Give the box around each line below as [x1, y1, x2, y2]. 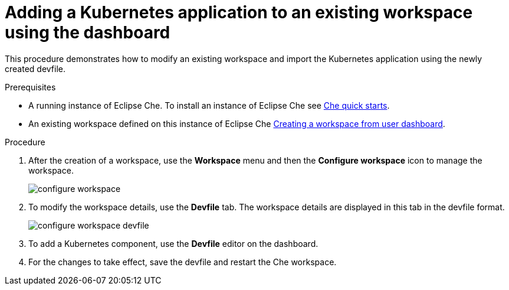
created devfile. [5, 63, 66, 74]
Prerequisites [5, 82, 56, 92]
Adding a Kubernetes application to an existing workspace [5, 2, 473, 22]
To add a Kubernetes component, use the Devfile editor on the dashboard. [28, 238, 318, 249]
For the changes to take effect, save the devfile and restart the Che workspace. [28, 256, 337, 267]
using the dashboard [5, 22, 170, 43]
